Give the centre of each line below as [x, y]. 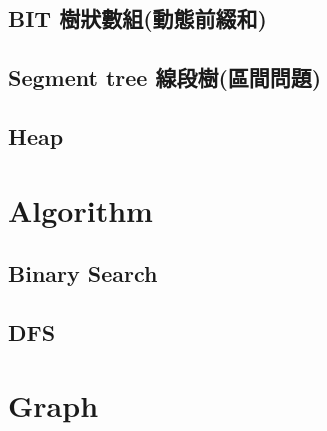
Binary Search [83, 273]
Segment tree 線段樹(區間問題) [165, 77]
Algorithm [80, 209]
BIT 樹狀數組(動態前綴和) [137, 18]
